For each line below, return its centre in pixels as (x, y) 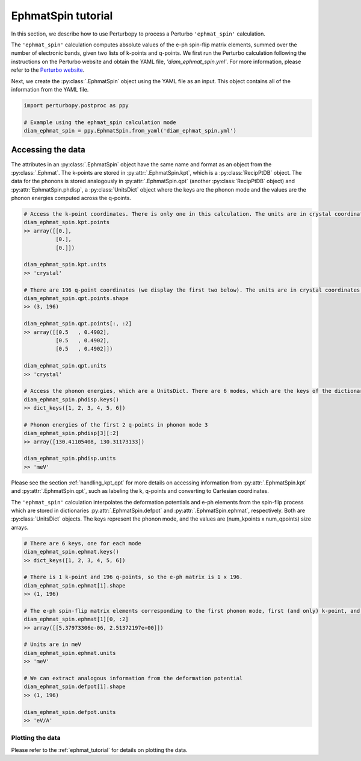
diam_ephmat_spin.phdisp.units (70, 459)
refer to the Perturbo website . (48, 70)
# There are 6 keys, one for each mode (82, 543)
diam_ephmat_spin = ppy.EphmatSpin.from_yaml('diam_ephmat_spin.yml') (130, 131)
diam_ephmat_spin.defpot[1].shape (75, 687)
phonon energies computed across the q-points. (71, 198)
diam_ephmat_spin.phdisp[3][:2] (72, 433)
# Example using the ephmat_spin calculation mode (100, 122)
